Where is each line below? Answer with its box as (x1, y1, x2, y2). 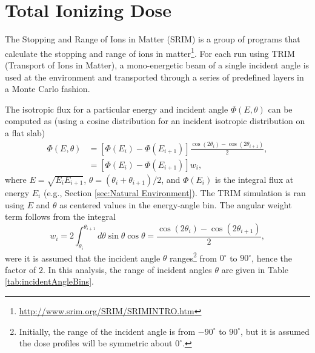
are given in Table (221, 263, 288, 275)
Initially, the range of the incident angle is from (19, 325, 196, 337)
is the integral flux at (214, 173, 294, 185)
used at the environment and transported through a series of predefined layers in (5, 70, 304, 83)
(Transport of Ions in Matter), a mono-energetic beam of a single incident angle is (5, 58, 310, 71)
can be (268, 102, 293, 115)
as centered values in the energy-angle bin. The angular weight (59, 198, 292, 211)
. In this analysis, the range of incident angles (43, 263, 212, 275)
